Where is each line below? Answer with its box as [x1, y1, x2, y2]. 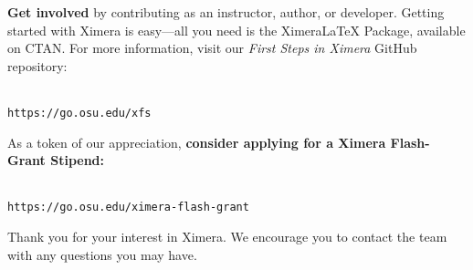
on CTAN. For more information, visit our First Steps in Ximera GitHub [7, 38, 417, 57]
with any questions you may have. [7, 244, 197, 264]
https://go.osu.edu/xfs [7, 106, 152, 119]
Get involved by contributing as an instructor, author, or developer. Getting [7, 3, 445, 21]
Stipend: [50, 151, 105, 170]
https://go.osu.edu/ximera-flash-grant [7, 201, 249, 214]
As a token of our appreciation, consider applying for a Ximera [7, 132, 386, 151]
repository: [7, 56, 68, 75]
